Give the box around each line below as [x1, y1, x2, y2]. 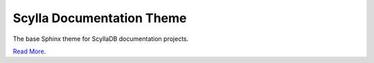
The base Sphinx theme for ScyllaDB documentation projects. [12, 35, 189, 43]
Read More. [12, 47, 46, 55]
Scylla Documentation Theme [12, 10, 187, 26]
